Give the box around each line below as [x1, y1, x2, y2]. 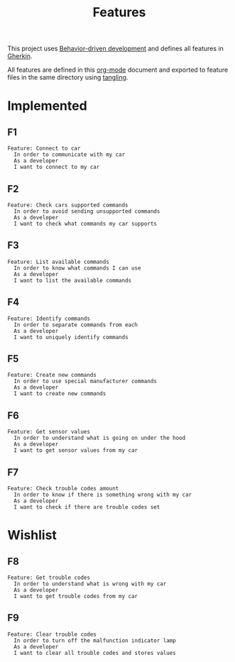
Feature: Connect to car [7, 145, 81, 153]
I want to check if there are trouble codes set [13, 504, 160, 511]
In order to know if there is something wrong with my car [13, 491, 192, 499]
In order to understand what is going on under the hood [13, 434, 186, 442]
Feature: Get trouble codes [7, 574, 91, 582]
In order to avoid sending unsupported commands [13, 208, 160, 215]
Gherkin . [7, 52, 33, 60]
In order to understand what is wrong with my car [13, 580, 167, 587]
